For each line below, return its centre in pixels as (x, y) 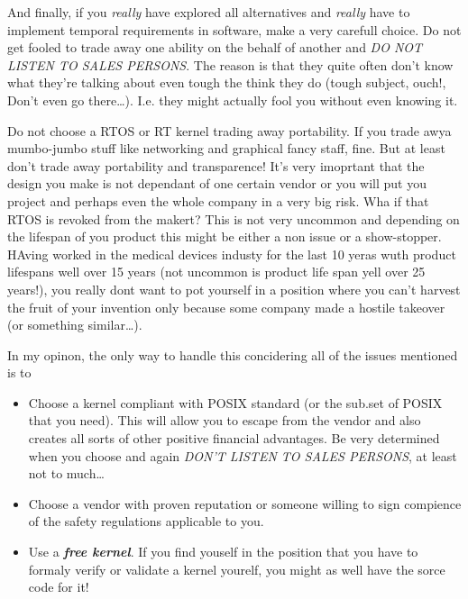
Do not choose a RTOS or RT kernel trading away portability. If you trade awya (229, 130)
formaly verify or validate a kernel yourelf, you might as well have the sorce (237, 569)
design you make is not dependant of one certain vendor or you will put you (217, 183)
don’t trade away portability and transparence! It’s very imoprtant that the (216, 165)
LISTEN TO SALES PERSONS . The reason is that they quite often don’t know (230, 64)
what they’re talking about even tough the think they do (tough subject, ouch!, (227, 82)
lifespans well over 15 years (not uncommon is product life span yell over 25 (216, 272)
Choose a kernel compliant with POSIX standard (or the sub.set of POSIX (235, 402)
